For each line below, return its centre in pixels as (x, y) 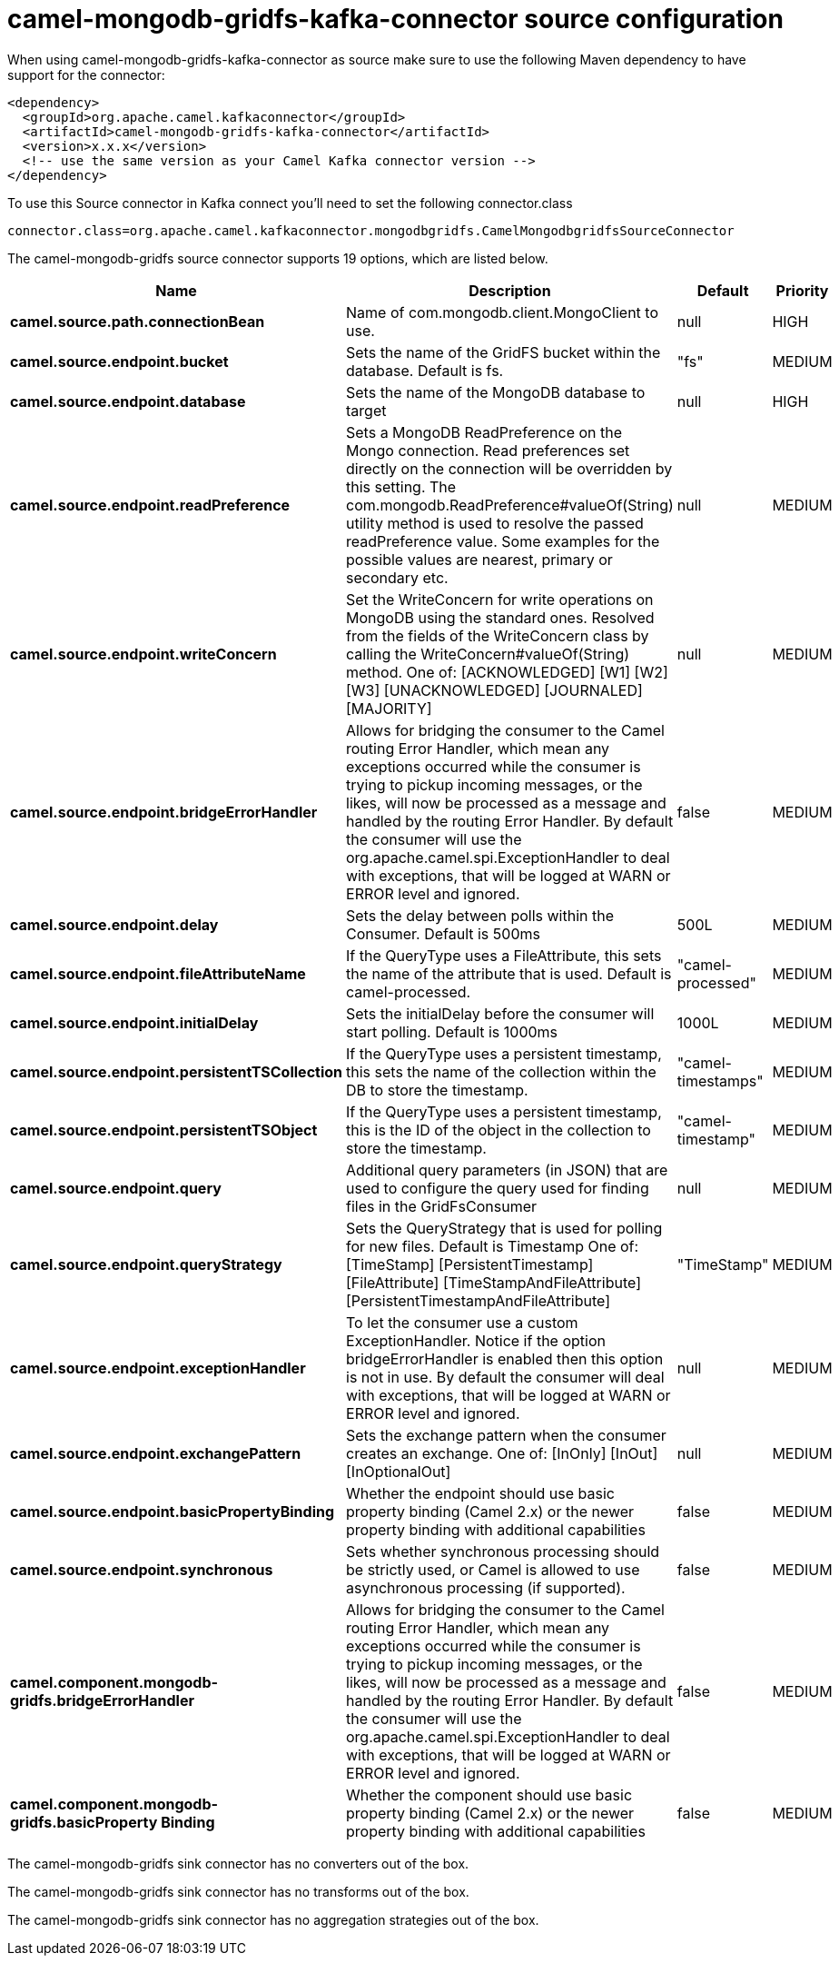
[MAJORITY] (389, 708)
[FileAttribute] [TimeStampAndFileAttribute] (494, 1282)
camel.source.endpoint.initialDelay (134, 1022)
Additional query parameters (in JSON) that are (507, 1170)
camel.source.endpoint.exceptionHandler (158, 1368)
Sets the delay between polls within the (480, 915)
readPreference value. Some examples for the (503, 541)
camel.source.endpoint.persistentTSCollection (177, 1071)
